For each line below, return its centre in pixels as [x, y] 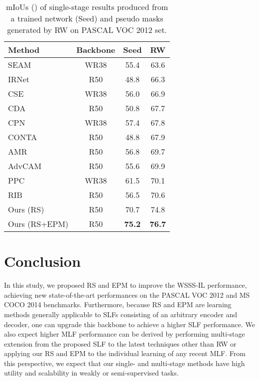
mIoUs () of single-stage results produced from [87, 7]
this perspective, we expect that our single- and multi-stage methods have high [125, 363]
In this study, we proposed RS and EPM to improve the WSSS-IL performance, [126, 285]
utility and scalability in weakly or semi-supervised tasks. [91, 373]
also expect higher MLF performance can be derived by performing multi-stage [125, 334]
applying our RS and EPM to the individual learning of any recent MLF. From [125, 353]
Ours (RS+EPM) [38, 224]
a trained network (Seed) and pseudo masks [87, 18]
